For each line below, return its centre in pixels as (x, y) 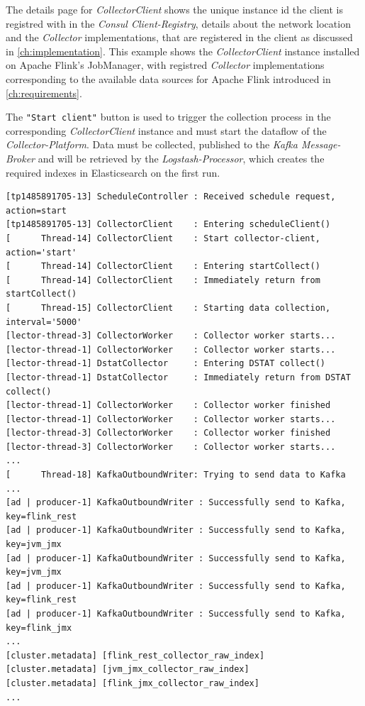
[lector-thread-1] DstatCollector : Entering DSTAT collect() (166, 364)
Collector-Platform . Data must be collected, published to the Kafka (152, 144)
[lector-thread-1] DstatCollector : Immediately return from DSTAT (178, 377)
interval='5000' (44, 322)
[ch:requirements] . (44, 93)
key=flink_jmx (39, 628)
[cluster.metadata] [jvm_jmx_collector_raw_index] (128, 669)
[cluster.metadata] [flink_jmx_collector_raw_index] (133, 683)
